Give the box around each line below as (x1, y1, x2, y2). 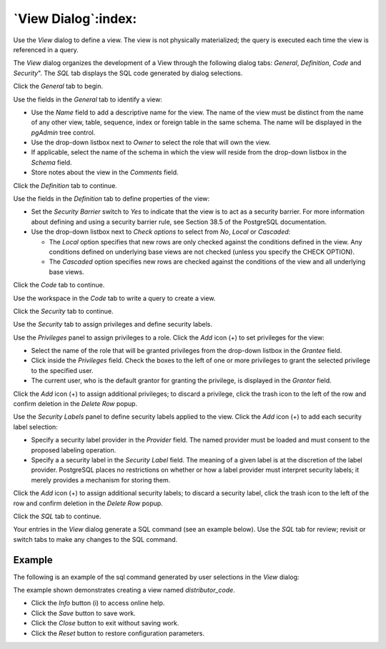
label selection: (13, 422, 59, 431)
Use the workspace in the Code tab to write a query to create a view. (13, 294, 216, 302)
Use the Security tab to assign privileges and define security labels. (13, 320, 212, 329)
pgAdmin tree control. (31, 128, 96, 137)
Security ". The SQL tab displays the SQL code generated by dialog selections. (13, 69, 243, 77)
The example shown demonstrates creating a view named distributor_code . (13, 586, 235, 595)
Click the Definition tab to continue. (13, 181, 117, 189)
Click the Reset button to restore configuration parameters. (31, 629, 205, 638)
